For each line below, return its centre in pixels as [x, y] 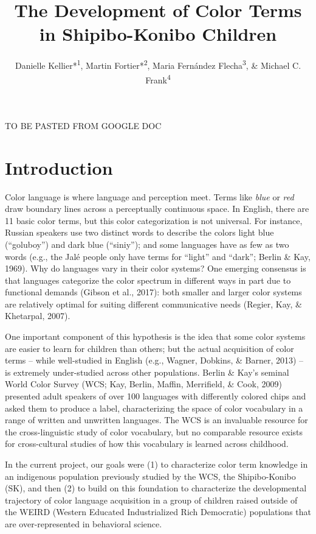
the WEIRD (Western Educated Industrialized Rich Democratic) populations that [158, 512]
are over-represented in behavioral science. [84, 523]
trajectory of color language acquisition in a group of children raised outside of [151, 500]
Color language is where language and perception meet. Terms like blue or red [149, 196]
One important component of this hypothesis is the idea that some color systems [155, 336]
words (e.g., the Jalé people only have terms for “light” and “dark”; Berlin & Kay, [158, 256]
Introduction [59, 167]
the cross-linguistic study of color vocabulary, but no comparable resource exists [154, 431]
